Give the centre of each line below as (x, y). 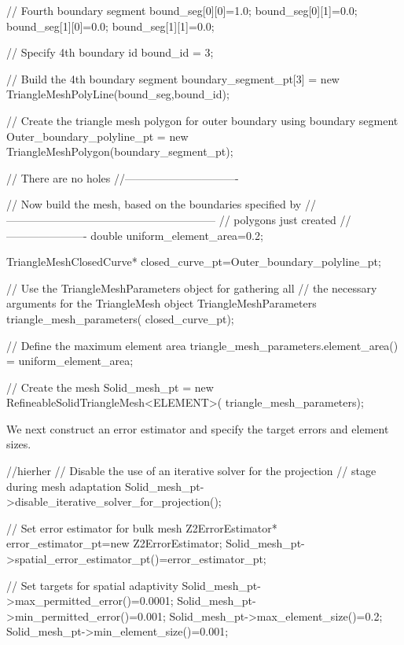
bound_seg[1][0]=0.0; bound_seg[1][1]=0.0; (110, 26)
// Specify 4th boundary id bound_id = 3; (110, 52)
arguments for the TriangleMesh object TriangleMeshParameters (162, 303)
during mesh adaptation (64, 486)
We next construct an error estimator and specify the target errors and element (198, 428)
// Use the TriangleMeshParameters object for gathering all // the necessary (192, 287)
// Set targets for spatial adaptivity (92, 585)
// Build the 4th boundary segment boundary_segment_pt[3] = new (173, 78)
